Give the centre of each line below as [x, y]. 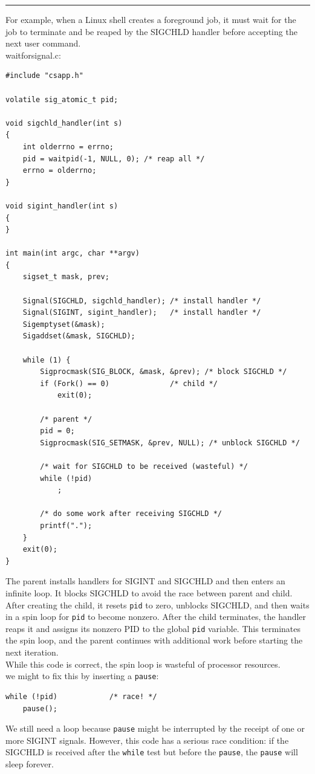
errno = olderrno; [60, 171]
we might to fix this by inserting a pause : [82, 676]
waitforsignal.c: [33, 55]
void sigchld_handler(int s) [64, 123]
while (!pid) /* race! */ [81, 696]
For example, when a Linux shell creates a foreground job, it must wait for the [151, 19]
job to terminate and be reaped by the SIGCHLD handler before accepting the [151, 31]
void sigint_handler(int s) [62, 206]
